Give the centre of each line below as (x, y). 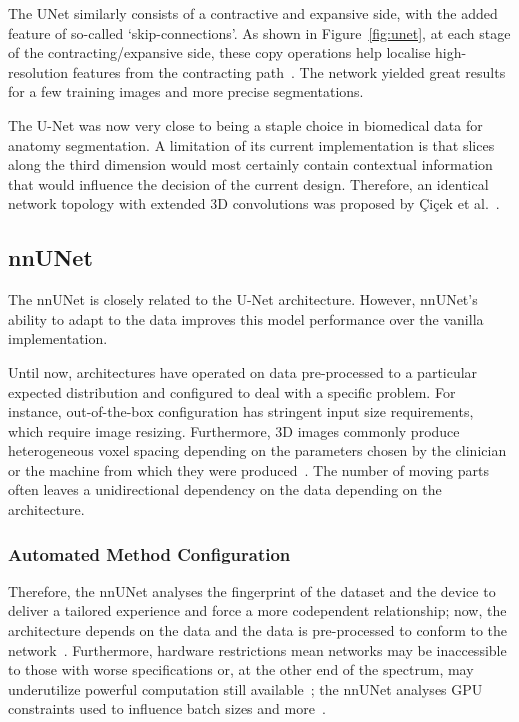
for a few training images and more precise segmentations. (186, 91)
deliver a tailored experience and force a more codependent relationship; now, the (257, 610)
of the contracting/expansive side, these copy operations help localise (219, 52)
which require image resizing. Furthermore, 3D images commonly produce (234, 430)
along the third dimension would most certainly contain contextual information (250, 164)
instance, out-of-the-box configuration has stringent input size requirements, (241, 411)
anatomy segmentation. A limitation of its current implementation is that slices (251, 144)
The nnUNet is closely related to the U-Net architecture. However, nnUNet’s (243, 299)
